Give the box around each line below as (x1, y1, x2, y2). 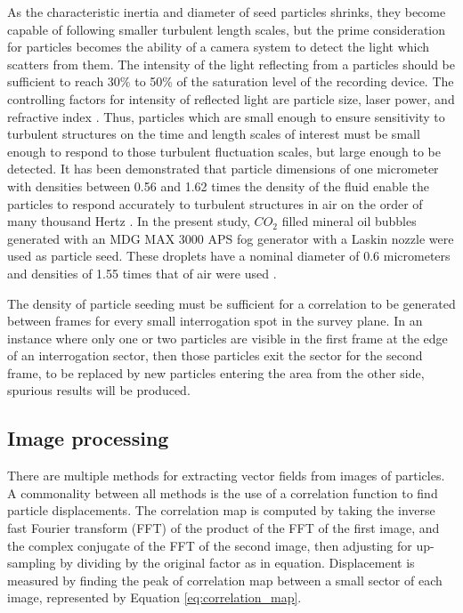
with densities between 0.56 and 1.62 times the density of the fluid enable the (7, 176, 429, 195)
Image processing (7, 424, 169, 452)
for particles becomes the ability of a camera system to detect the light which (7, 37, 430, 56)
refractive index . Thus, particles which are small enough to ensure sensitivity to (7, 107, 445, 125)
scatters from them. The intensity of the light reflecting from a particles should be (7, 54, 456, 73)
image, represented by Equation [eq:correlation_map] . (7, 588, 302, 607)
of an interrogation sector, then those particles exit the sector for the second (7, 346, 423, 365)
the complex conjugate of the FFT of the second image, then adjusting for (7, 536, 412, 554)
